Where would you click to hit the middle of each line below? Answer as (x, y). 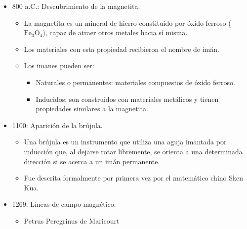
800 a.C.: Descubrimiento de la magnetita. (76, 6)
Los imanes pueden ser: (59, 66)
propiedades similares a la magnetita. (92, 109)
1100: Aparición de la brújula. (57, 125)
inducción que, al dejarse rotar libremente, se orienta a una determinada (133, 151)
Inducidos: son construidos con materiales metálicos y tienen (127, 99)
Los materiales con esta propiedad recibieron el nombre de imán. (122, 49)
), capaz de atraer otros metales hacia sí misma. (115, 32)
